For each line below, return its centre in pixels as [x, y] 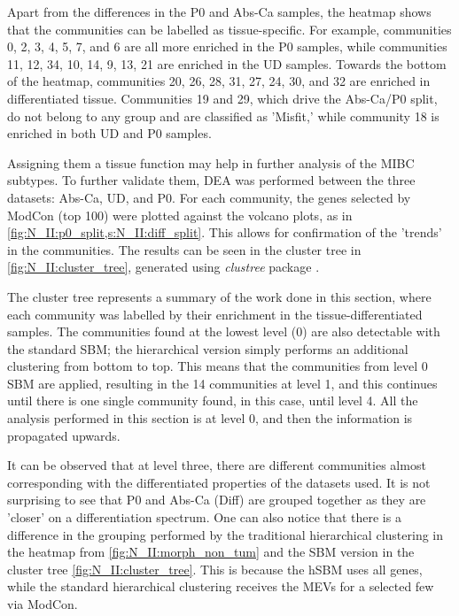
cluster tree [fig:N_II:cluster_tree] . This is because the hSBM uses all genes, [215, 569]
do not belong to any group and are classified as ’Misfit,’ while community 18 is [223, 115]
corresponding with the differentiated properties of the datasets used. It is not [219, 482]
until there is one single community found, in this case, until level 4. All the [213, 400]
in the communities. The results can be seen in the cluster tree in [184, 249]
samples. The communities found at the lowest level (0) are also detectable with [224, 331]
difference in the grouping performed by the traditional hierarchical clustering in [225, 534]
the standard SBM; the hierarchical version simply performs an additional [208, 348]
